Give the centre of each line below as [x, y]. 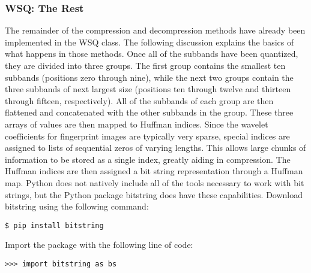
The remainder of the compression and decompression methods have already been [155, 30]
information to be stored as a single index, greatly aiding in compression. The [148, 159]
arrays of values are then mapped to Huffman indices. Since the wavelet [137, 124]
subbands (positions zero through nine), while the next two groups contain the [149, 77]
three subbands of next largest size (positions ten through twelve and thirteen [148, 89]
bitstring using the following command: [77, 206]
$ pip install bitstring [54, 225]
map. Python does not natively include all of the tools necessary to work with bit [155, 182]
